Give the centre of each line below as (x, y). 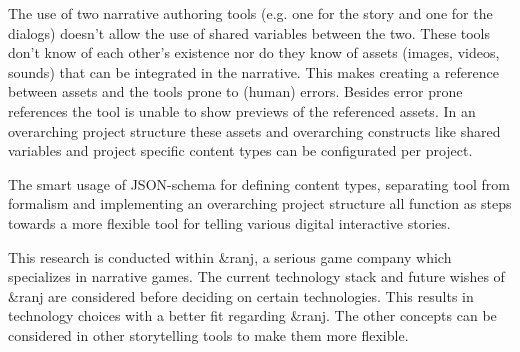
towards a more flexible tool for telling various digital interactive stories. (229, 222)
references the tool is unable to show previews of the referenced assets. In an (242, 110)
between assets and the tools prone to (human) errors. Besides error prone (235, 91)
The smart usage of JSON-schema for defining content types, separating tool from (259, 183)
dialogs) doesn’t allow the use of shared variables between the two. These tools (249, 32)
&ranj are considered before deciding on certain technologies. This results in (241, 295)
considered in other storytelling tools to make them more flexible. (208, 334)
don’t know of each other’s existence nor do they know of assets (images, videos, (254, 52)
